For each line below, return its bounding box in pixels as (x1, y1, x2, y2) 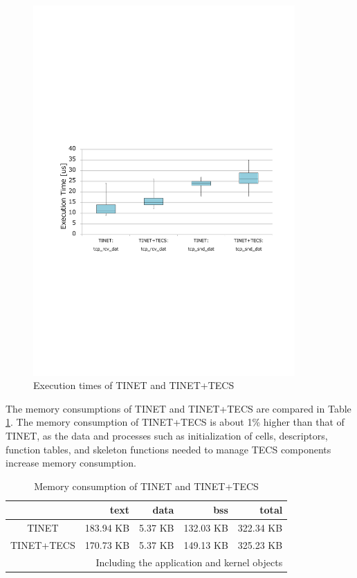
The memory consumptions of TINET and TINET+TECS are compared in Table (6, 401, 351, 415)
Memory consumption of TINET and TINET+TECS (34, 478, 259, 493)
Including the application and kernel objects (95, 554, 283, 569)
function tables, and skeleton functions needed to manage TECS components (6, 442, 331, 456)
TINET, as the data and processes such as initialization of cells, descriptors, (6, 428, 328, 442)
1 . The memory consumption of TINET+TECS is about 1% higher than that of (6, 415, 345, 429)
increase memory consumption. (6, 455, 136, 470)
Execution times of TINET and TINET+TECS (33, 378, 235, 392)
